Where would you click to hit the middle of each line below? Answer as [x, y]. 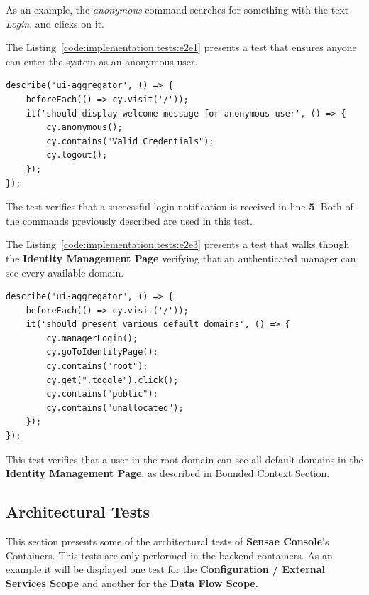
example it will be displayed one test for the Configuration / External [166, 569]
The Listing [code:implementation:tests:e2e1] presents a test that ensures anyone [181, 47]
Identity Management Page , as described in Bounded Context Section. [168, 473]
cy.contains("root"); [97, 366]
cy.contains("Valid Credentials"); [130, 141]
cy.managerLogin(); [92, 338]
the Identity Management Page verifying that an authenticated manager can [181, 258]
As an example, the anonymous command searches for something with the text [177, 9]
